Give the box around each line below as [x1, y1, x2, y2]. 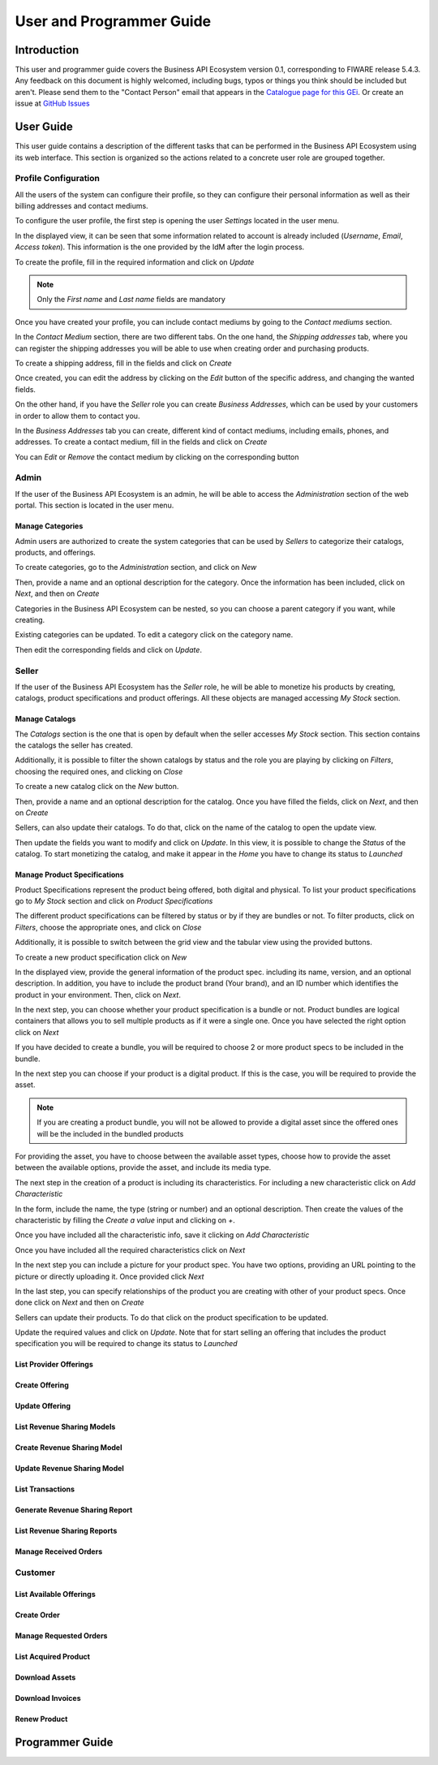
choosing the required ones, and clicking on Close [15, 766, 183, 776]
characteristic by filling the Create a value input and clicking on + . [15, 1215, 235, 1225]
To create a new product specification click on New [15, 952, 187, 962]
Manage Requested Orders [15, 1631, 108, 1641]
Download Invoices [15, 1694, 81, 1703]
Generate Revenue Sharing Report [15, 1505, 133, 1515]
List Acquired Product [15, 1652, 91, 1662]
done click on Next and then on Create [15, 1297, 145, 1307]
